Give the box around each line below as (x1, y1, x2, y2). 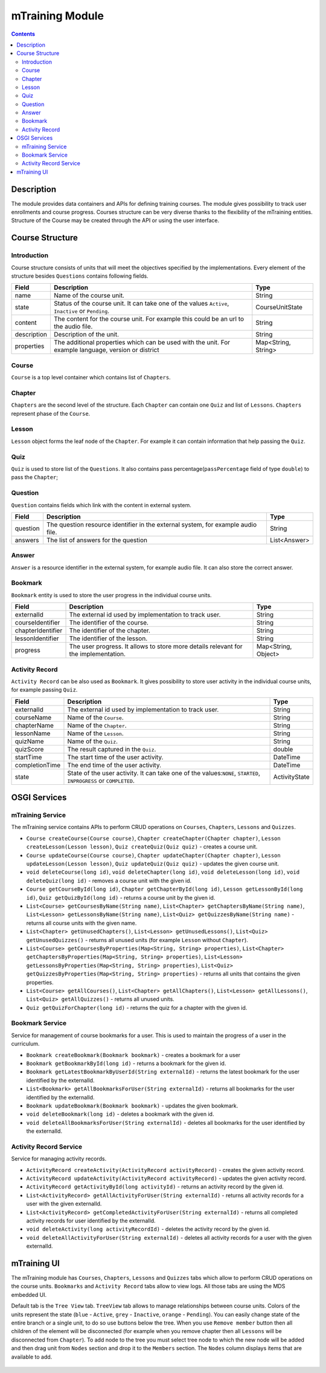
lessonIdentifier (14, 634, 60, 643)
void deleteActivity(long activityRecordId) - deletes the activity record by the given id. (26, 1225, 270, 1233)
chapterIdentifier (14, 626, 63, 635)
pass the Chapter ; (11, 474, 59, 481)
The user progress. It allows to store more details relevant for (69, 642, 243, 650)
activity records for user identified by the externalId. (26, 1217, 156, 1224)
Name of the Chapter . (67, 721, 127, 729)
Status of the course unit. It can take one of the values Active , (53, 300, 229, 308)
